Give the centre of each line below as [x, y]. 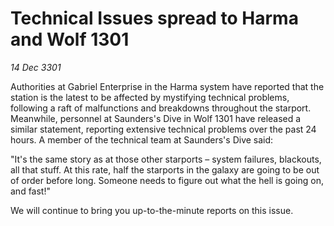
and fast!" [30, 191]
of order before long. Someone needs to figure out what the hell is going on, [167, 180]
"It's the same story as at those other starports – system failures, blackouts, [166, 159]
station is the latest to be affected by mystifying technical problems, [150, 97]
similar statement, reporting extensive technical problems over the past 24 [163, 129]
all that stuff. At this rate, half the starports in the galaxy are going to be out [165, 169]
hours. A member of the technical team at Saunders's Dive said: [142, 139]
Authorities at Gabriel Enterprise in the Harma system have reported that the [167, 86]
